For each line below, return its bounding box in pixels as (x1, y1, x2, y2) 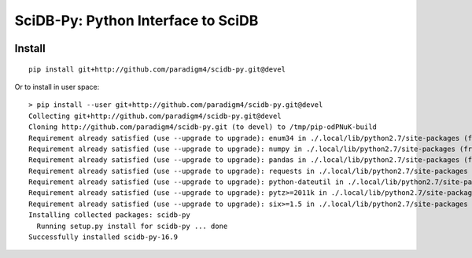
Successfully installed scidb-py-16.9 (28, 233, 179, 241)
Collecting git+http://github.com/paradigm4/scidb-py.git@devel (28, 111, 282, 120)
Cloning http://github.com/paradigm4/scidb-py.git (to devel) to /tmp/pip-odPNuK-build (28, 123, 378, 131)
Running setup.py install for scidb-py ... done (36, 221, 228, 230)
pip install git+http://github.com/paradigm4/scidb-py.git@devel (28, 64, 286, 74)
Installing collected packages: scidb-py (28, 211, 190, 219)
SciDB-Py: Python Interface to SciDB (14, 12, 259, 29)
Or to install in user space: (14, 82, 100, 91)
